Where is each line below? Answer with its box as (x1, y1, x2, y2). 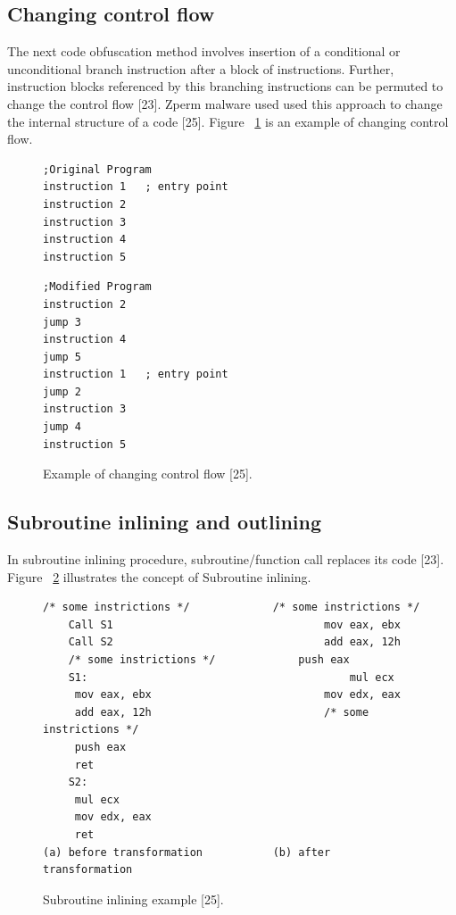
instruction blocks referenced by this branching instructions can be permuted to (7, 77, 444, 96)
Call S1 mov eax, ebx (68, 618, 401, 631)
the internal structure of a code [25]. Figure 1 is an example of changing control (7, 112, 449, 130)
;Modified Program (43, 280, 152, 294)
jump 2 (43, 385, 81, 398)
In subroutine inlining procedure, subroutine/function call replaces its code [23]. (7, 550, 444, 569)
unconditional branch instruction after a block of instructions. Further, (7, 59, 394, 78)
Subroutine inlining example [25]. (43, 889, 224, 908)
